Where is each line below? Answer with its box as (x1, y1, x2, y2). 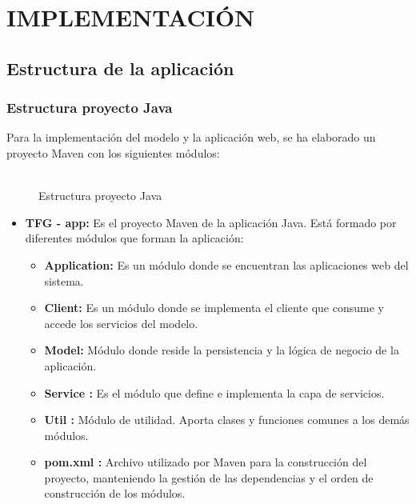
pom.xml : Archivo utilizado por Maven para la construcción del (44, 454, 367, 470)
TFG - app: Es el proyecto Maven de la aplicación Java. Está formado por (25, 214, 397, 230)
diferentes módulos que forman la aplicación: (25, 230, 244, 246)
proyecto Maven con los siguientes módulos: (6, 144, 220, 161)
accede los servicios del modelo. (44, 314, 198, 331)
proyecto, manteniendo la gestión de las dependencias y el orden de (44, 469, 374, 486)
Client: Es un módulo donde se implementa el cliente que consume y (44, 299, 384, 316)
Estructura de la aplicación (6, 55, 234, 80)
